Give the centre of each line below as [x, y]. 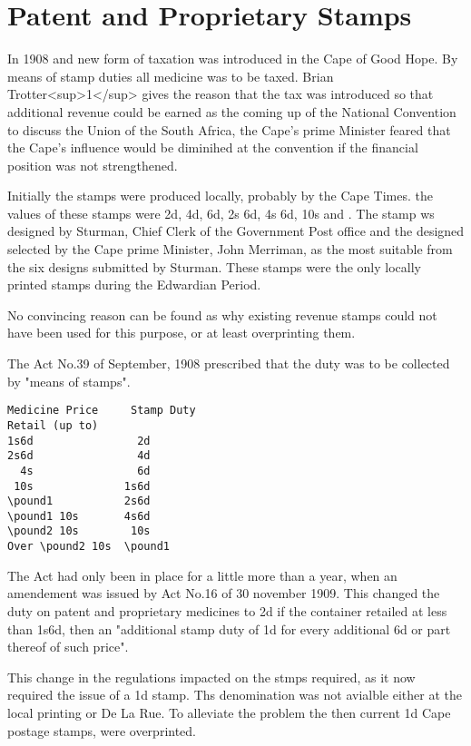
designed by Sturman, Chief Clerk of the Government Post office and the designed [236, 231]
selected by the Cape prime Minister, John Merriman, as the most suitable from [230, 249]
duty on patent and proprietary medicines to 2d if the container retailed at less [227, 610]
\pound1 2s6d [79, 501]
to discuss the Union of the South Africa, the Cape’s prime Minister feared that [229, 129]
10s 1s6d [82, 486]
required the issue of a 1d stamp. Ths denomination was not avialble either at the [235, 695]
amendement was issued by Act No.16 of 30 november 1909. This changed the [224, 593]
